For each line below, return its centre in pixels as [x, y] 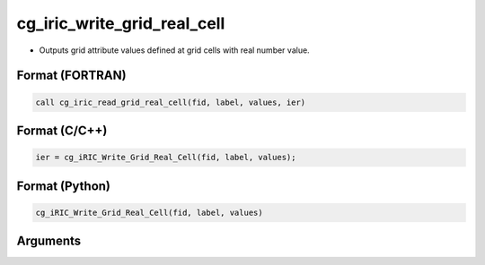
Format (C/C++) [62, 130]
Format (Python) [64, 186]
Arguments [49, 241]
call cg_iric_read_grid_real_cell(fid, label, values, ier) [171, 102]
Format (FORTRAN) [71, 76]
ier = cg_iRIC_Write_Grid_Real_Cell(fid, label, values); [166, 158]
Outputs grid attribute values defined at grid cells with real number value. [174, 50]
